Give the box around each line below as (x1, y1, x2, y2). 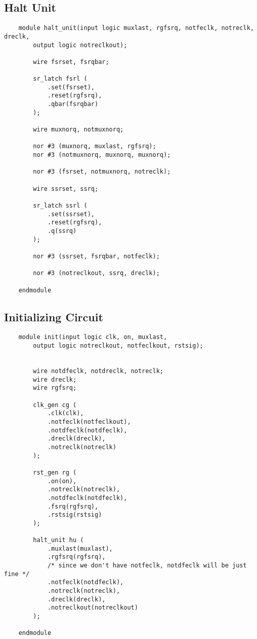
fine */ (4, 570, 30, 578)
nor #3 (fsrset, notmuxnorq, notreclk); (33, 168, 171, 176)
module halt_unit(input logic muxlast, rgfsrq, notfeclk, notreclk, (18, 24, 254, 32)
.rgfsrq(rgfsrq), (47, 553, 106, 561)
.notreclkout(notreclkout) (47, 604, 138, 612)
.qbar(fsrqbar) (47, 100, 99, 108)
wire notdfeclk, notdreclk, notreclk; (33, 367, 163, 375)
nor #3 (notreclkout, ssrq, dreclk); (33, 270, 160, 277)
